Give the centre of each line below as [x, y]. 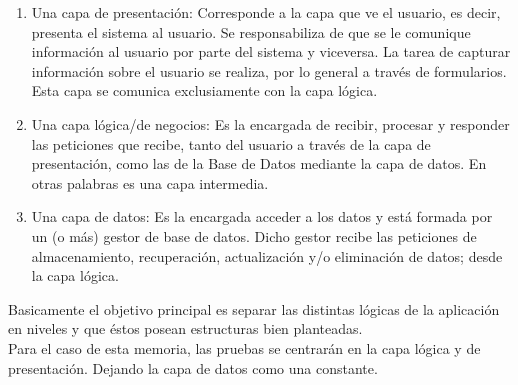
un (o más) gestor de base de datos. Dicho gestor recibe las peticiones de [254, 235]
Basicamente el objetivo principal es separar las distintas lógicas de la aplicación [254, 308]
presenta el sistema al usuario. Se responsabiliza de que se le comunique [251, 31]
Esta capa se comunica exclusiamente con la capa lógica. [204, 90]
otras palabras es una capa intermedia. [150, 182]
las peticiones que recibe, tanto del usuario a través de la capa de [231, 143]
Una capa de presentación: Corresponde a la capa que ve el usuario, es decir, [266, 12]
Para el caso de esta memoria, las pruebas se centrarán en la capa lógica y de [244, 347]
